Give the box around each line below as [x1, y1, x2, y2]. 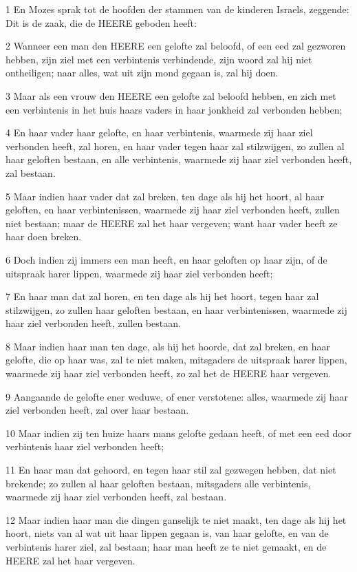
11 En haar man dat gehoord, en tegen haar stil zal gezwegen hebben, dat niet [6, 463, 336, 477]
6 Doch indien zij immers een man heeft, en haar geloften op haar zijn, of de [6, 252, 327, 266]
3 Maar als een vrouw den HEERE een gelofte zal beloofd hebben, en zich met [6, 88, 336, 103]
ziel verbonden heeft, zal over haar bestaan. [6, 403, 189, 417]
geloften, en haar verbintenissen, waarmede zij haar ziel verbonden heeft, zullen [6, 202, 340, 217]
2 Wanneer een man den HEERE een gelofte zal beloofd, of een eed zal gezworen [6, 39, 346, 53]
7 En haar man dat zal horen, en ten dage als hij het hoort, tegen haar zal [6, 289, 319, 304]
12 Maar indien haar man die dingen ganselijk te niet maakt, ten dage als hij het [6, 512, 347, 527]
